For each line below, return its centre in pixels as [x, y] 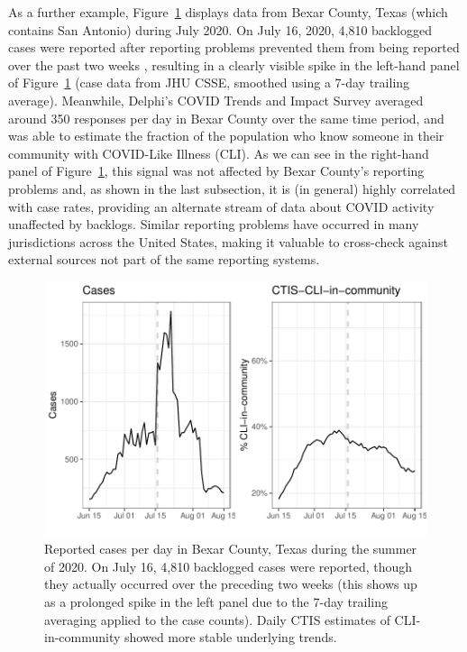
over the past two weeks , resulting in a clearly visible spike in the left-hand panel [234, 64]
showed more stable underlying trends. [231, 637]
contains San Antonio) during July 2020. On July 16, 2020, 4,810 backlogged [220, 29]
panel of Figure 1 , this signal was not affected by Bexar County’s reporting [216, 171]
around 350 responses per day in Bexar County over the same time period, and [226, 118]
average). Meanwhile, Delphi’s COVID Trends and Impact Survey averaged [216, 100]
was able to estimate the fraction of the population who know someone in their [226, 136]
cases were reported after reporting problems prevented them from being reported [234, 47]
